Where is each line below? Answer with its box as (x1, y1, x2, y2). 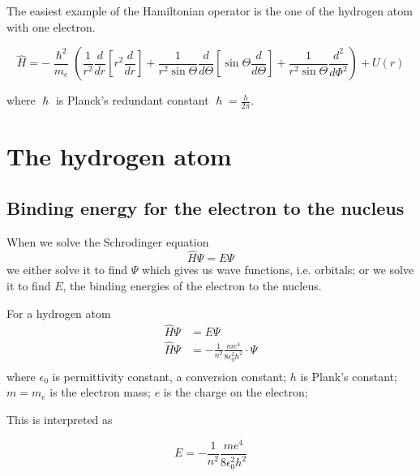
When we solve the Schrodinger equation (6, 233, 209, 250)
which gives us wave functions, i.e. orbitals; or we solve (141, 261, 414, 278)
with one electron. (6, 18, 96, 35)
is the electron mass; (49, 384, 151, 401)
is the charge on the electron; (163, 384, 308, 401)
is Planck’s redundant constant (55, 92, 209, 109)
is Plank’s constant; (300, 367, 397, 384)
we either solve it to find (6, 261, 128, 278)
